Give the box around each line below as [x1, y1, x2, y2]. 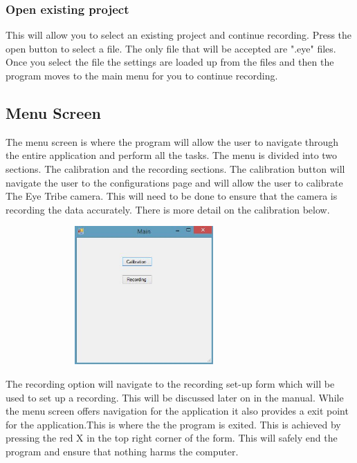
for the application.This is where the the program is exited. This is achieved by [6, 417, 341, 431]
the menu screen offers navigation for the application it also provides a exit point [6, 404, 349, 418]
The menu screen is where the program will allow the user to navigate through [6, 134, 339, 149]
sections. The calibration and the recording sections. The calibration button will [6, 161, 345, 176]
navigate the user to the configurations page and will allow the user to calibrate [6, 175, 343, 189]
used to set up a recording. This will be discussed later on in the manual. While [6, 390, 344, 404]
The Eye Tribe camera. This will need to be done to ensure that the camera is [6, 189, 338, 203]
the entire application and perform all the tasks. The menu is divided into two [6, 148, 338, 162]
